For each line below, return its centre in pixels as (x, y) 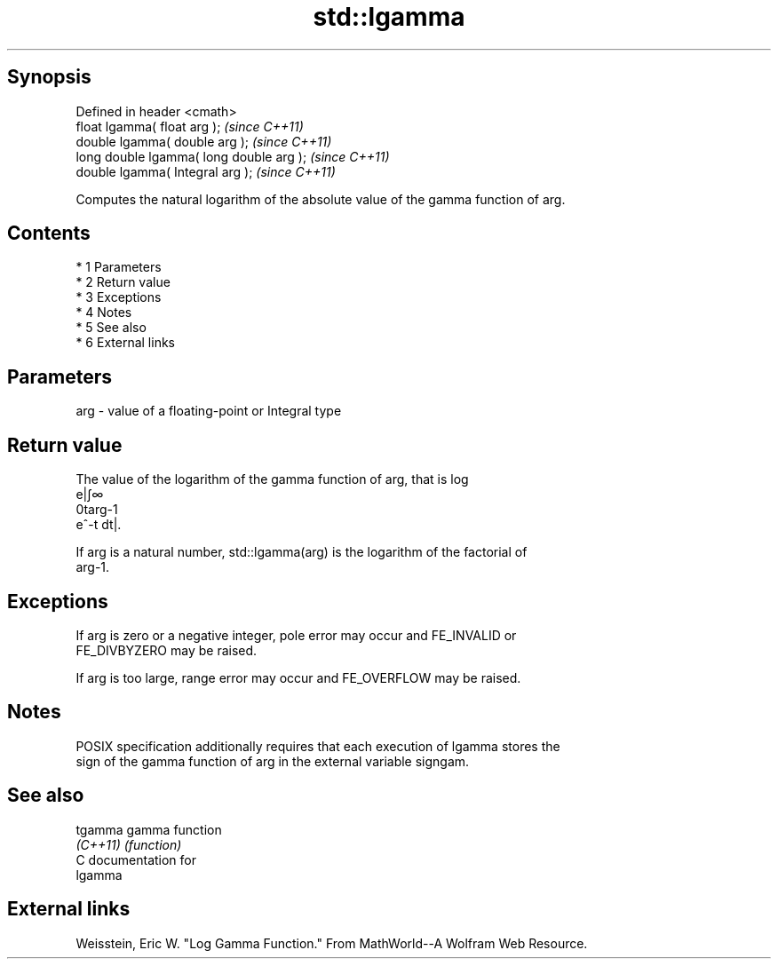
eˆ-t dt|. (99, 525)
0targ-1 (97, 510)
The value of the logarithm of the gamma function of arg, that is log (272, 479)
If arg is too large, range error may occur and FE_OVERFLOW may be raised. (298, 677)
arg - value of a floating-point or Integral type (209, 411)
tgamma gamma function (149, 829)
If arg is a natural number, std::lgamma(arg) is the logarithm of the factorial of (302, 552)
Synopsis (49, 77)
